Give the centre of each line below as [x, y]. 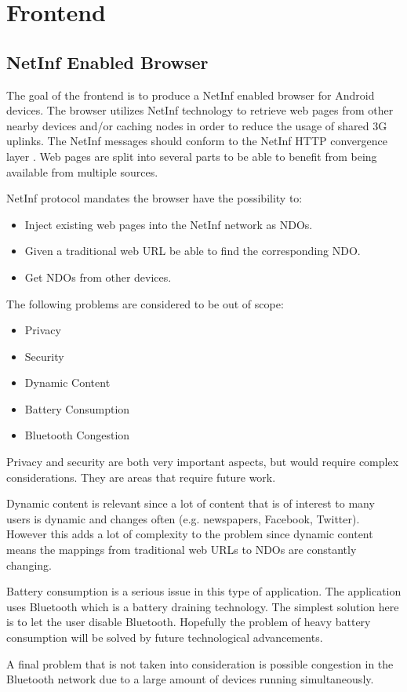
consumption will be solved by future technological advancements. [165, 637]
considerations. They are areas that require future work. [141, 477]
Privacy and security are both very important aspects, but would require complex [203, 462]
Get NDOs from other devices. [98, 277]
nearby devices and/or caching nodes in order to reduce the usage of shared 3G [197, 125]
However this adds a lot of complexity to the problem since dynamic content [190, 534]
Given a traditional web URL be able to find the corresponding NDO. [193, 251]
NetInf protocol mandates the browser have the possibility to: [154, 198]
